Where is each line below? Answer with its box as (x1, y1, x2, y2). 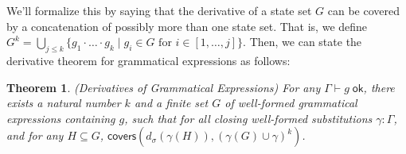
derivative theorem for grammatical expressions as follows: (6, 52, 291, 68)
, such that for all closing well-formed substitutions (124, 110, 373, 126)
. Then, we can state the (243, 33, 362, 50)
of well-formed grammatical (224, 94, 357, 111)
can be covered (327, 2, 400, 18)
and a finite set (134, 94, 209, 111)
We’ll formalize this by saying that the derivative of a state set (6, 2, 312, 18)
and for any (6, 127, 64, 144)
